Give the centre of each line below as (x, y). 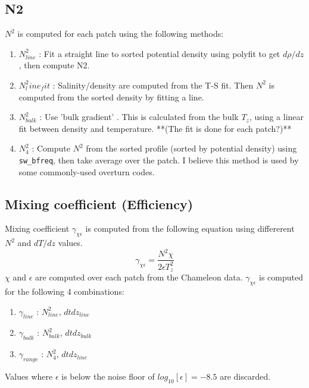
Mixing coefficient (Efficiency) (99, 204)
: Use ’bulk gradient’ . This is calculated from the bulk (139, 117)
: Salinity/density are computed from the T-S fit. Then (153, 85)
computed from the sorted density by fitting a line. (111, 97)
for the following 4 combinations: (65, 291)
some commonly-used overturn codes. (87, 171)
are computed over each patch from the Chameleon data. (139, 277)
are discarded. (245, 376)
